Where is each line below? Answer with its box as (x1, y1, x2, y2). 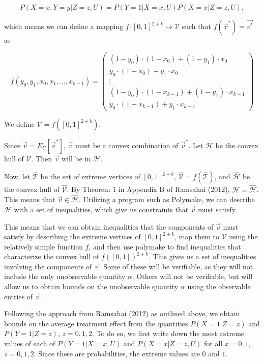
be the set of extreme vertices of (40, 171, 140, 182)
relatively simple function (4, 241, 83, 252)
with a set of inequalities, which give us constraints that (14, 204, 189, 214)
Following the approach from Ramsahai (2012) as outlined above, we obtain (4, 308, 240, 319)
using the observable (187, 281, 251, 292)
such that (182, 21, 211, 32)
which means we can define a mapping (4, 21, 124, 32)
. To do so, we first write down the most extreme (92, 328, 245, 339)
